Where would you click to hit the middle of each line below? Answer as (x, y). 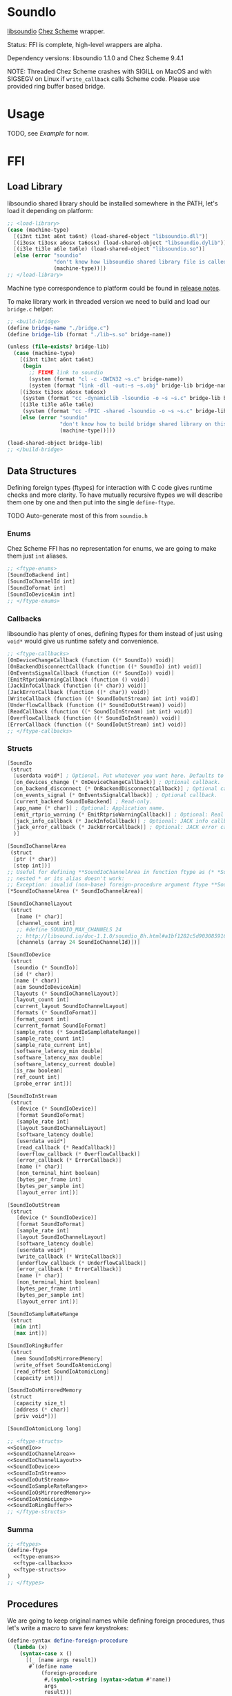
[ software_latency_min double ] (58, 1051)
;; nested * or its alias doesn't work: (66, 878)
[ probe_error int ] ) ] (43, 1084)
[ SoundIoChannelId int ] (41, 582)
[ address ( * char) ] (41, 1410)
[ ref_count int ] (37, 1077)
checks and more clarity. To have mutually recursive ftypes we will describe (115, 495)
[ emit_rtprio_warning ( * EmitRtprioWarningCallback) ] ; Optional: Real (119, 814)
